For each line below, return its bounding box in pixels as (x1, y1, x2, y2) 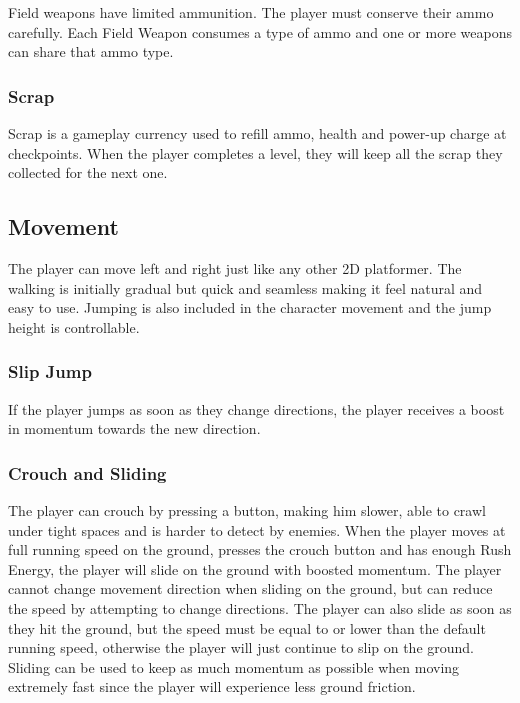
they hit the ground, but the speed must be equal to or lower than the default (8, 617, 486, 638)
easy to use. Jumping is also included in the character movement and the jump (8, 297, 492, 318)
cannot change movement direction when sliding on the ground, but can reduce (8, 578, 493, 599)
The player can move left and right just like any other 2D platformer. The (8, 257, 462, 278)
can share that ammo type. (8, 41, 174, 62)
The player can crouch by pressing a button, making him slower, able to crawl (8, 499, 486, 520)
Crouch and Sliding (8, 460, 167, 485)
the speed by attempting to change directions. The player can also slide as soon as (8, 597, 512, 618)
